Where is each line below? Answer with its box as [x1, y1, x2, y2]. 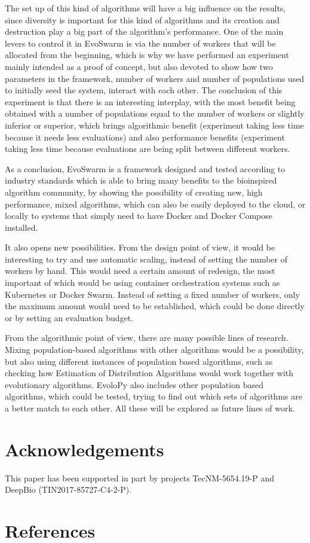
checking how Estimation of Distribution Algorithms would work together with [5, 367, 294, 379]
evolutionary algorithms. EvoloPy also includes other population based [5, 378, 263, 391]
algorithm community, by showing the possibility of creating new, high [5, 185, 263, 198]
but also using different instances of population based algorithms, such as [5, 355, 273, 367]
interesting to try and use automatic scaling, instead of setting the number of [5, 252, 288, 265]
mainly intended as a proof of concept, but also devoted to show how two [5, 60, 273, 72]
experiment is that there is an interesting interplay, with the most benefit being [5, 95, 296, 108]
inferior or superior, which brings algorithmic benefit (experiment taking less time [5, 118, 304, 131]
